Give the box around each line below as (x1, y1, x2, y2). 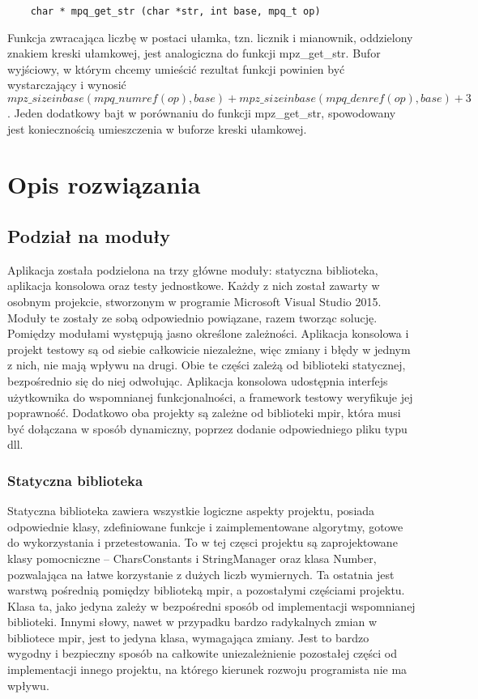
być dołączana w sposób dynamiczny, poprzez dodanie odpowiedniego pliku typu (7, 420, 408, 437)
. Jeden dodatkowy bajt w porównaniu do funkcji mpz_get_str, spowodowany (7, 104, 396, 121)
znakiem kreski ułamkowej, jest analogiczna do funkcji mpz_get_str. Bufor (7, 45, 381, 62)
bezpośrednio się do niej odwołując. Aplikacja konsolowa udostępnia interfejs (7, 372, 388, 389)
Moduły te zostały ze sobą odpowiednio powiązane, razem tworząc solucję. (7, 309, 378, 326)
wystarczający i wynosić (7, 76, 126, 93)
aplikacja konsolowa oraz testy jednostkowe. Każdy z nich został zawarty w (7, 277, 380, 294)
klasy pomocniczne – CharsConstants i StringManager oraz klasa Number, (7, 549, 377, 566)
